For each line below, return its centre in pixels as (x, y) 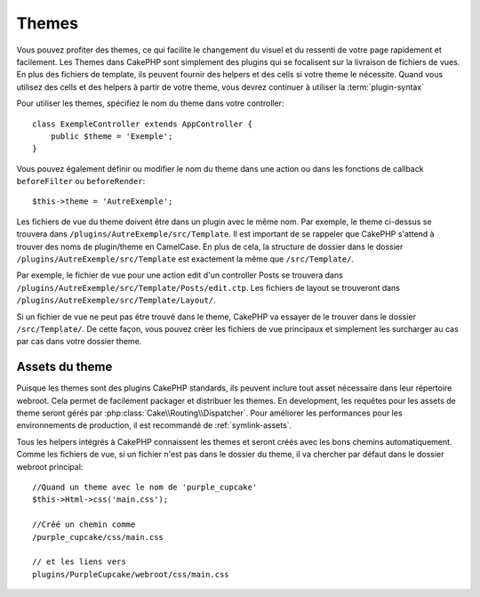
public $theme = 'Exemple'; (112, 136)
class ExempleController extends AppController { (143, 124)
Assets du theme (64, 367)
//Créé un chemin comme (84, 524)
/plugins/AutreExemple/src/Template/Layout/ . (116, 300)
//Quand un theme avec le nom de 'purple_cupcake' (145, 487)
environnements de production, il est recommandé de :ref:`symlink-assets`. (154, 425)
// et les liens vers (79, 562)
